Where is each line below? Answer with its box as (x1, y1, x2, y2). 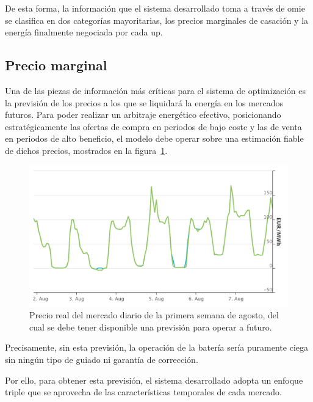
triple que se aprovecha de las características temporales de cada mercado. (5, 386, 282, 398)
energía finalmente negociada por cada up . (5, 26, 163, 38)
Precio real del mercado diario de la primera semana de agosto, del (29, 309, 279, 321)
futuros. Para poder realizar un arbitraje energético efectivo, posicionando (5, 108, 281, 121)
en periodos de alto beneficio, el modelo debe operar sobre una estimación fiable (5, 132, 304, 145)
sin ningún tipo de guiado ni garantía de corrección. (5, 353, 198, 365)
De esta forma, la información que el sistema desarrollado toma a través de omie (5, 2, 305, 14)
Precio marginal (5, 56, 107, 75)
